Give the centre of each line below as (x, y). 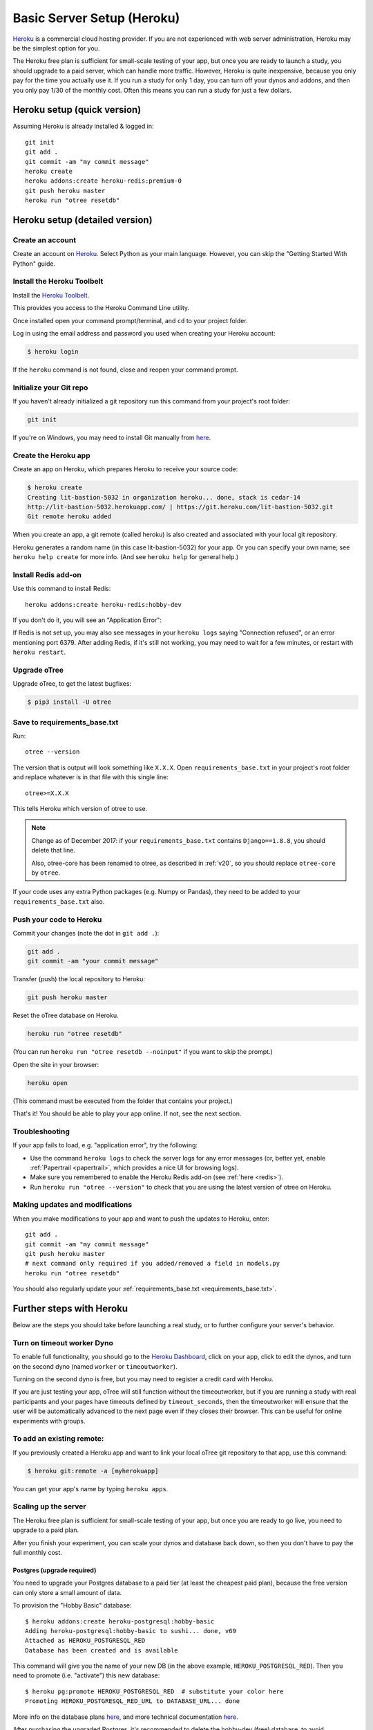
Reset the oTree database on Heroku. (66, 1016)
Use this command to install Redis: (62, 589)
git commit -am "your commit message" (93, 961)
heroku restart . (39, 652)
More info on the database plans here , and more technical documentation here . (125, 1717)
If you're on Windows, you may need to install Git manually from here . (112, 438)
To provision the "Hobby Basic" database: (72, 1605)
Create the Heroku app (51, 455)
